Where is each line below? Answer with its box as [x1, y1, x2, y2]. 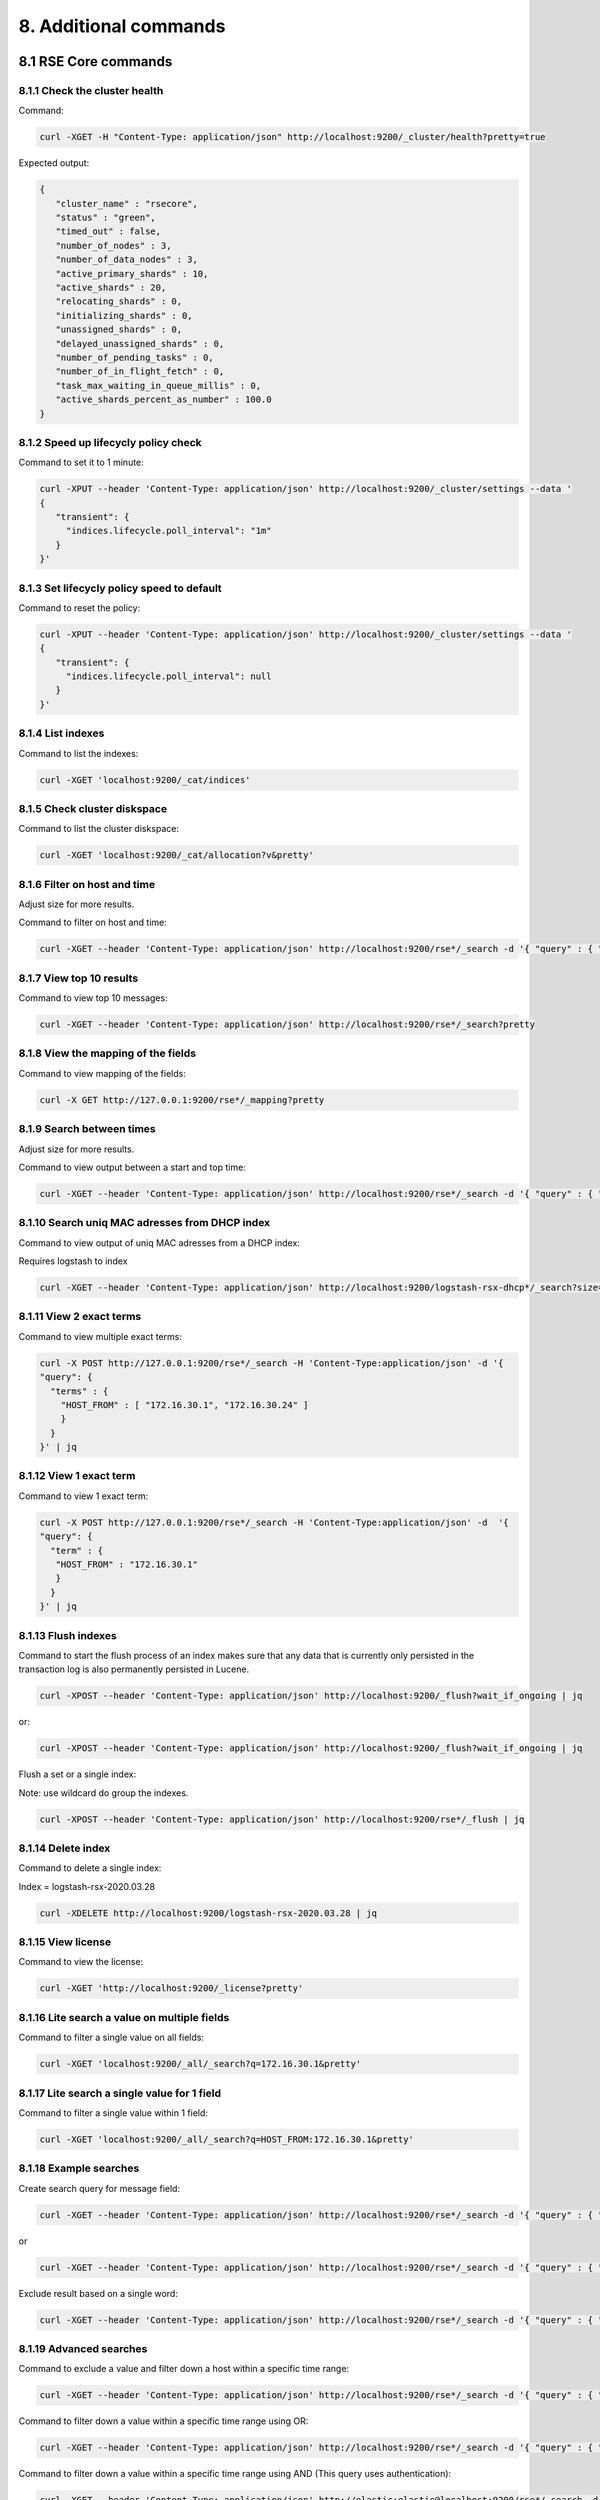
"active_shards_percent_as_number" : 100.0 [55, 394, 272, 405]
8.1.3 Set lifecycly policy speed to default [18, 581, 222, 595]
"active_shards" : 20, [55, 282, 167, 293]
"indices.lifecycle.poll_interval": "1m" [65, 525, 272, 537]
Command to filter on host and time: [18, 916, 167, 929]
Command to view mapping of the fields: [18, 1067, 187, 1079]
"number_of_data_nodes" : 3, [55, 254, 199, 265]
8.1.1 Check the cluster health [18, 83, 164, 97]
